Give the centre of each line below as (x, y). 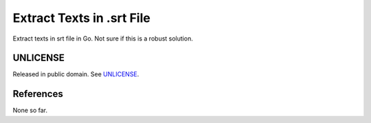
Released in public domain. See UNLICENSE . (76, 74)
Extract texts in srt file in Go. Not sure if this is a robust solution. (103, 38)
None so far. (30, 111)
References (38, 94)
